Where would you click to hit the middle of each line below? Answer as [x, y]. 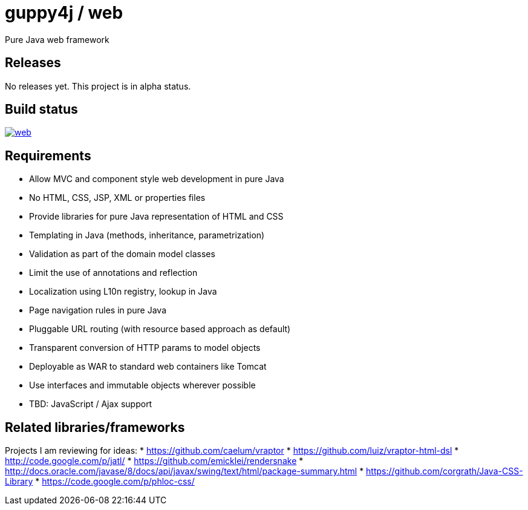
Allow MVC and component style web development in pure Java [157, 179]
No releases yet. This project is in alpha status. [98, 86]
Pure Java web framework [57, 39]
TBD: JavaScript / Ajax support [91, 404]
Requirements [48, 155]
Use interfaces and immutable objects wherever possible [142, 385]
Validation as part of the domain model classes [122, 254]
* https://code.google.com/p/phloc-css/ [115, 482]
